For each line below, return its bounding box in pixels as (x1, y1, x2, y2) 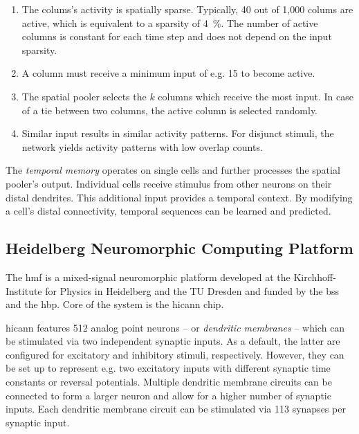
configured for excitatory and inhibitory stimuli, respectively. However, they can (6, 347, 344, 361)
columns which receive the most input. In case (158, 89, 353, 103)
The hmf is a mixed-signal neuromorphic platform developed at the (6, 269, 291, 284)
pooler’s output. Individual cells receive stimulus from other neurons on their (6, 176, 332, 190)
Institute (6, 283, 42, 298)
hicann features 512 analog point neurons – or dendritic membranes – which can (6, 320, 345, 334)
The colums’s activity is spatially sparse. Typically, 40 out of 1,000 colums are (21, 2, 353, 16)
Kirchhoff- (293, 269, 336, 284)
